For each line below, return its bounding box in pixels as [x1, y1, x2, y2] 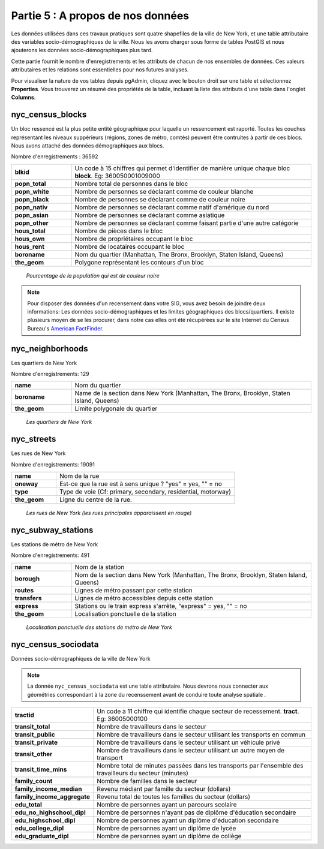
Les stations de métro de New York [11, 540, 98, 548]
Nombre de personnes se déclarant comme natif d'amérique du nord [74, 203, 269, 211]
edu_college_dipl [14, 824, 64, 833]
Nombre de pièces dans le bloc [74, 227, 163, 235]
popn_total [14, 179, 46, 188]
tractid [14, 711, 34, 719]
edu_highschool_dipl [14, 816, 76, 824]
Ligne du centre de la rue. [59, 495, 132, 504]
